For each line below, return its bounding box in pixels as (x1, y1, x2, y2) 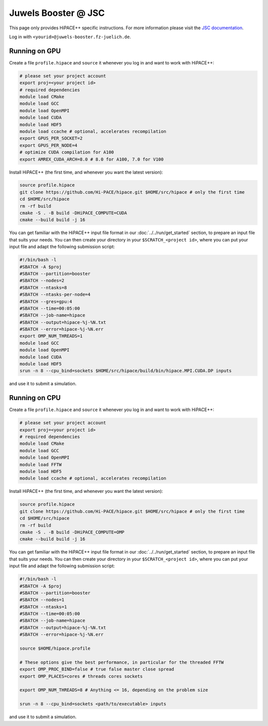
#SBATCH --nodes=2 (19, 278, 65, 284)
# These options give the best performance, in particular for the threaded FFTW (19, 660, 224, 665)
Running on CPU (9, 394, 61, 402)
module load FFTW (19, 462, 62, 467)
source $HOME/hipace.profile (19, 646, 91, 652)
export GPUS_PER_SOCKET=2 (19, 135, 83, 141)
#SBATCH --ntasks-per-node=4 (19, 292, 91, 298)
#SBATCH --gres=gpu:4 (19, 299, 72, 304)
